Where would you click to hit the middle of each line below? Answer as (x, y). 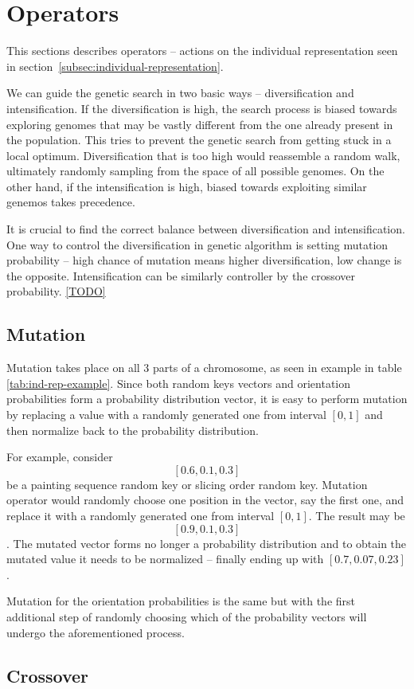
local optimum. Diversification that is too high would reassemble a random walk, (203, 155)
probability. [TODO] (56, 291)
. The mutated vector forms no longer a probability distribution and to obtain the (207, 543)
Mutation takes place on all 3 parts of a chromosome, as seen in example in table (204, 368)
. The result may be (357, 515)
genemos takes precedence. (71, 202)
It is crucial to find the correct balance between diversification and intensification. (206, 229)
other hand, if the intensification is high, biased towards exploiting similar (187, 186)
